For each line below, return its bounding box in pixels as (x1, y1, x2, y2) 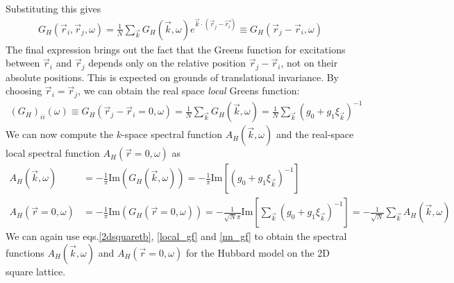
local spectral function (6, 146, 100, 160)
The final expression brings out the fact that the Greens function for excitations (6, 42, 346, 56)
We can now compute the (6, 127, 114, 141)
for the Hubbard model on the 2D (185, 246, 330, 260)
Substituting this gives (6, 1, 101, 15)
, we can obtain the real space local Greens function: (78, 83, 300, 98)
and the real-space (276, 127, 354, 141)
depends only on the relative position (88, 55, 246, 70)
